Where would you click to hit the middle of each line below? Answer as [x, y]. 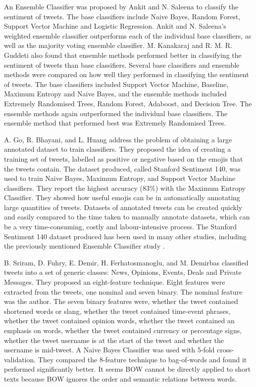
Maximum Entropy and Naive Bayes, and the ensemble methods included [115, 94]
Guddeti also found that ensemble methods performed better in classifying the [123, 55]
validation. [20, 359]
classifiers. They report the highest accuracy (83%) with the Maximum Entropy [125, 188]
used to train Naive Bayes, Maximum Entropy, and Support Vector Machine [120, 178]
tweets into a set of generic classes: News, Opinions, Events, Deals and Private [123, 272]
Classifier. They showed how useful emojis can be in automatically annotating [122, 197]
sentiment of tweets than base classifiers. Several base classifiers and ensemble [122, 64]
